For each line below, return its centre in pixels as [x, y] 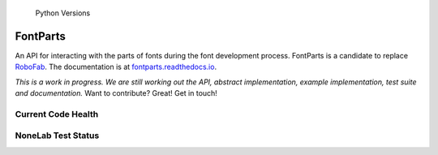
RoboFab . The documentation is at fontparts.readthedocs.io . [116, 67]
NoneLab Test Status [57, 136]
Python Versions [63, 13]
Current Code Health [57, 114]
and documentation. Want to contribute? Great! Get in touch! [116, 93]
